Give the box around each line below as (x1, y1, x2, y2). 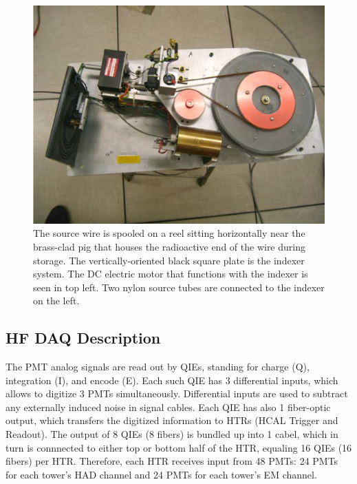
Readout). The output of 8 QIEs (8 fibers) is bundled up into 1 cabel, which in (6, 427, 338, 441)
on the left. (33, 293, 80, 308)
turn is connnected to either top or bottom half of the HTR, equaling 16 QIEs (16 (6, 440, 352, 454)
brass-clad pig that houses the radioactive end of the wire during (33, 239, 305, 253)
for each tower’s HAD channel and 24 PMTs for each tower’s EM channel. (6, 467, 317, 481)
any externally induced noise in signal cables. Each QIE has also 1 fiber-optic (6, 399, 331, 414)
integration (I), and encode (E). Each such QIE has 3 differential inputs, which (6, 372, 338, 387)
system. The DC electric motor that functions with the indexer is (33, 266, 308, 281)
